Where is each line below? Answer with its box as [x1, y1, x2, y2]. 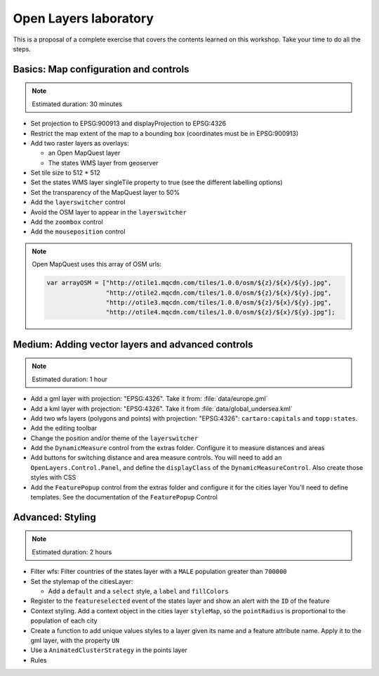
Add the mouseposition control [30, 227, 126, 236]
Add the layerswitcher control [30, 198, 126, 207]
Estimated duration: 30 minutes [32, 99, 123, 108]
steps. [13, 44, 31, 53]
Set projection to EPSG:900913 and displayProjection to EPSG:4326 [30, 120, 227, 128]
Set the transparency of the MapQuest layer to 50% [30, 188, 180, 196]
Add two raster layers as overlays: [30, 139, 129, 147]
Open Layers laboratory [13, 11, 154, 26]
